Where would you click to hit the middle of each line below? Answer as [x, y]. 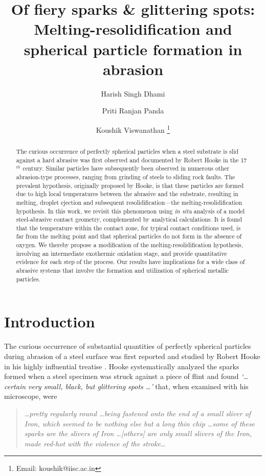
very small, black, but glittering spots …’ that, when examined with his [138, 386]
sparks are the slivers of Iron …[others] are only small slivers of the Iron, [138, 433]
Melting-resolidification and [133, 29]
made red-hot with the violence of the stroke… [95, 443]
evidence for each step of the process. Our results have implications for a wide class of [130, 262]
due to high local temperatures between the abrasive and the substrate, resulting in [127, 194]
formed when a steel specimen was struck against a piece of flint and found [121, 376]
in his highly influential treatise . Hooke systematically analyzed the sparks [122, 366]
